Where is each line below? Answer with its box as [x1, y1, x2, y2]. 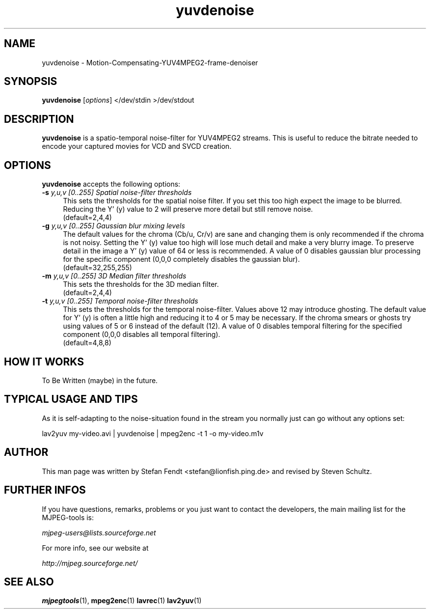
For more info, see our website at [42, 543, 149, 552]
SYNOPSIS [4, 75, 57, 88]
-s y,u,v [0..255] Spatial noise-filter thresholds [42, 188, 192, 197]
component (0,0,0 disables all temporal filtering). [63, 330, 220, 339]
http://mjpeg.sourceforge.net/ [42, 558, 138, 567]
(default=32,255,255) [63, 263, 132, 272]
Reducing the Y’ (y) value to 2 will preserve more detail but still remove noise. [63, 205, 313, 214]
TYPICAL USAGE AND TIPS [4, 393, 138, 406]
